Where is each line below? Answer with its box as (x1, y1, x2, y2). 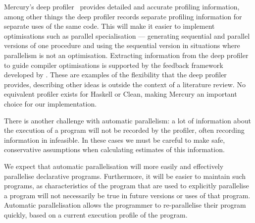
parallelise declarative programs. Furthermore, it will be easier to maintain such (4, 170, 246, 181)
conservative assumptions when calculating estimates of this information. (4, 144, 225, 155)
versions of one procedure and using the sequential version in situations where (4, 40, 240, 51)
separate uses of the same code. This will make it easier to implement (4, 21, 215, 31)
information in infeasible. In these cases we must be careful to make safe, (4, 134, 225, 145)
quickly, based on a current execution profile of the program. (4, 209, 188, 220)
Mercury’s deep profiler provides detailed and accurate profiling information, (4, 1, 240, 11)
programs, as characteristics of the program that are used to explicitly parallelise (4, 180, 249, 191)
